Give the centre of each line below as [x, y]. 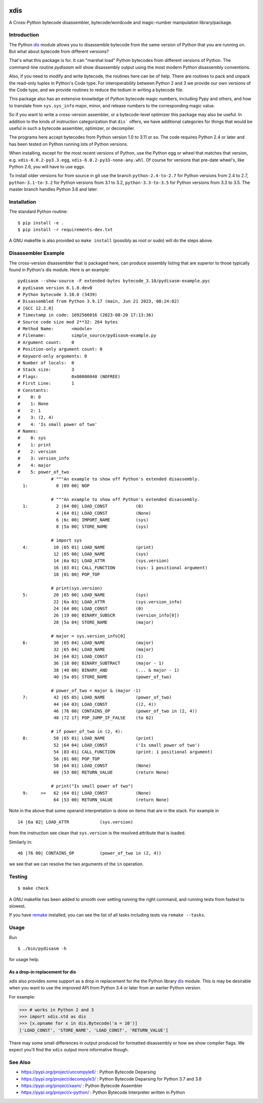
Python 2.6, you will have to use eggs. [47, 166]
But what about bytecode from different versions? [59, 52]
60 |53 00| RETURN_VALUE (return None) [112, 772]
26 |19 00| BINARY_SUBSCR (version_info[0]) [117, 615]
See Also [20, 1062]
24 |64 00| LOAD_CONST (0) [99, 609]
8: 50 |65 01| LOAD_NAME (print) [88, 738]
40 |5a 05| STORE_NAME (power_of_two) [113, 677]
